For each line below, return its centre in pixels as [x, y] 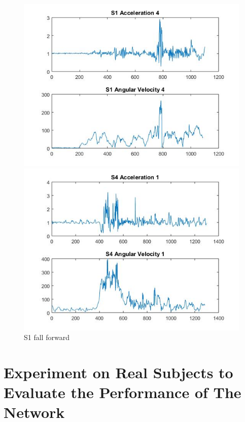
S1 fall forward [47, 337]
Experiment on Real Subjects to [118, 372]
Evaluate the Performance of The [123, 392]
